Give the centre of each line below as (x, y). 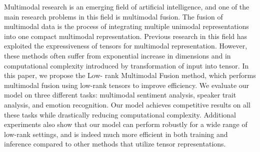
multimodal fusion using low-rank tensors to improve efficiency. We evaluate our (127, 85)
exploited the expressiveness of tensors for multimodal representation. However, (126, 46)
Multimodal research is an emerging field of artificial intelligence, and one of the (127, 6)
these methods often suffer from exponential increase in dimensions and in (117, 55)
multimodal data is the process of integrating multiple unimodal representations (126, 26)
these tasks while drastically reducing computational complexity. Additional (120, 114)
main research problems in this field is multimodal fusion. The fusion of (113, 16)
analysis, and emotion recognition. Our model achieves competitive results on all (127, 104)
